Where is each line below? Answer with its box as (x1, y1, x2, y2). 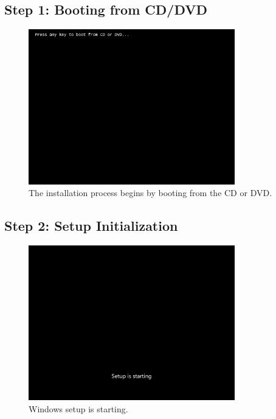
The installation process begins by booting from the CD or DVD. (29, 186, 272, 199)
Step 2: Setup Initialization (4, 216, 178, 235)
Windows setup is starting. (29, 402, 128, 415)
